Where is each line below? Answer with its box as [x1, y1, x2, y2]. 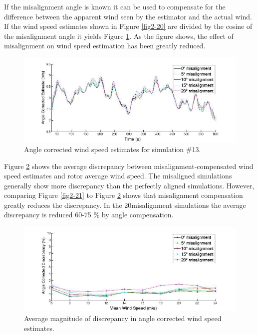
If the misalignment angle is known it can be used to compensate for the [4, 1, 226, 11]
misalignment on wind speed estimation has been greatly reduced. [4, 40, 206, 51]
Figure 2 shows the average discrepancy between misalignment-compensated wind [4, 161, 254, 171]
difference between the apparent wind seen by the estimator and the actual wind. [4, 11, 252, 21]
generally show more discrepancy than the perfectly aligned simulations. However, [4, 180, 255, 190]
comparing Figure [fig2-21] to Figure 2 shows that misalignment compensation [4, 190, 243, 200]
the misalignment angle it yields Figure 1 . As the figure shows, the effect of [4, 30, 234, 41]
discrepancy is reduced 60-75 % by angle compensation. [4, 209, 174, 220]
